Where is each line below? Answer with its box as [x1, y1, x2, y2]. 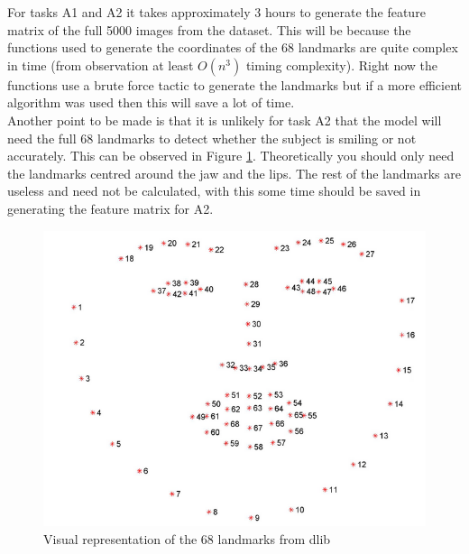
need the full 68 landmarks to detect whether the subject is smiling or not [7, 128, 417, 147]
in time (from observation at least [7, 55, 194, 74]
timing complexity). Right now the [245, 55, 438, 74]
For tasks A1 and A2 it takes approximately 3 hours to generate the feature [7, 3, 426, 21]
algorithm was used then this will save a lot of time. [7, 93, 295, 112]
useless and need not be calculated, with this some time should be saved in [7, 181, 421, 200]
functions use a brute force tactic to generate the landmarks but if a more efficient [7, 75, 462, 94]
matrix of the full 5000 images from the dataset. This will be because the [7, 20, 411, 39]
